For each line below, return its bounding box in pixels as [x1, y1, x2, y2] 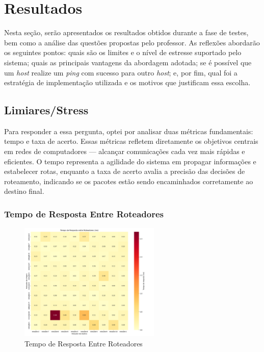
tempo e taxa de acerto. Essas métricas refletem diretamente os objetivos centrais [4, 136, 258, 146]
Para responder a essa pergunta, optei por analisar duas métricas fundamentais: [4, 125, 253, 136]
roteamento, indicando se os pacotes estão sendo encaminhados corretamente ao [4, 175, 253, 186]
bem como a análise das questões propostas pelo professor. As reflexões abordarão [4, 37, 260, 47]
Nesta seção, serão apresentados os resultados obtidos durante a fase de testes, [4, 27, 249, 38]
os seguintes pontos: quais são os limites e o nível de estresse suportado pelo [4, 47, 242, 58]
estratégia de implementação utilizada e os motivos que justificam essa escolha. [4, 77, 251, 88]
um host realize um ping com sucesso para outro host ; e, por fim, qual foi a [4, 67, 237, 78]
